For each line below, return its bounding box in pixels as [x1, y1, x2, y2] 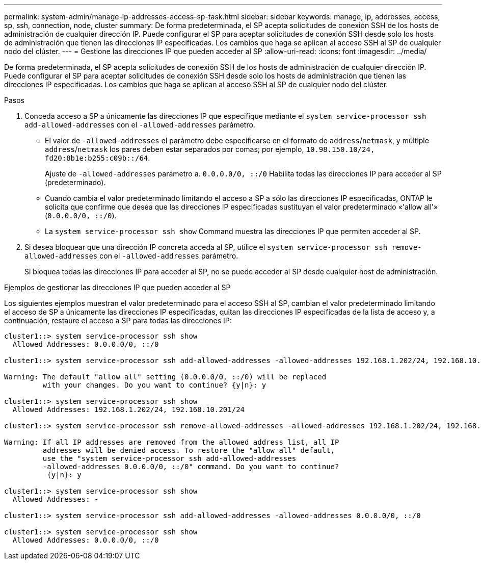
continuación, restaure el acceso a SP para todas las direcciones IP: [4, 316, 232, 325]
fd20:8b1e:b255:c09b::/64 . [45, 153, 150, 162]
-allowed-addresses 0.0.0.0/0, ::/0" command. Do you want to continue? [42, 463, 339, 471]
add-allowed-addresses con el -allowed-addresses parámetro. [24, 120, 255, 129]
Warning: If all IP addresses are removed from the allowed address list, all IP [4, 438, 339, 446]
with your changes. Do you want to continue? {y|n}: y [42, 381, 266, 389]
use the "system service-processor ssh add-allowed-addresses [42, 454, 297, 463]
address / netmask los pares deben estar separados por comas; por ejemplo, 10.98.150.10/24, [45, 145, 375, 153]
